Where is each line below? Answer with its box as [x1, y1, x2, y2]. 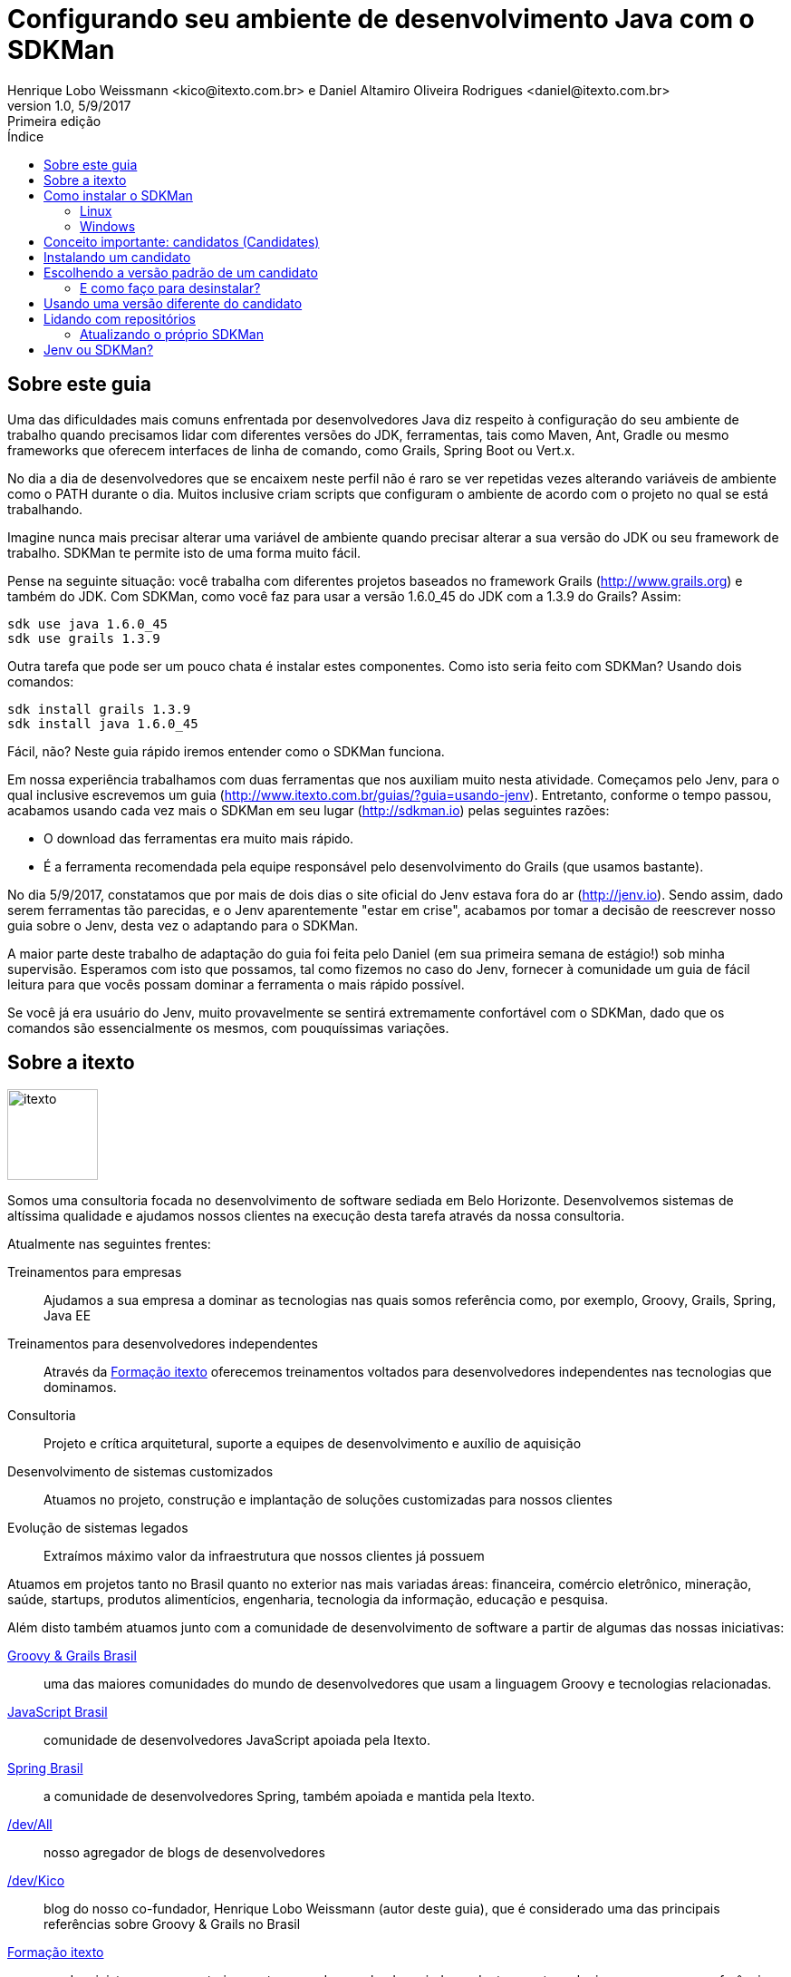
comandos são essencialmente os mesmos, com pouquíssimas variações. [7, 1019, 449, 1036]
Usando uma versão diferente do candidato [43, 295, 303, 311]
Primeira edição [7, 112, 101, 129]
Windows [80, 218, 136, 234]
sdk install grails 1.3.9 [7, 701, 191, 716]
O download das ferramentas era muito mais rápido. [43, 830, 354, 846]
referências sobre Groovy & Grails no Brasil [43, 1916, 301, 1933]
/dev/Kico [7, 1873, 65, 1889]
